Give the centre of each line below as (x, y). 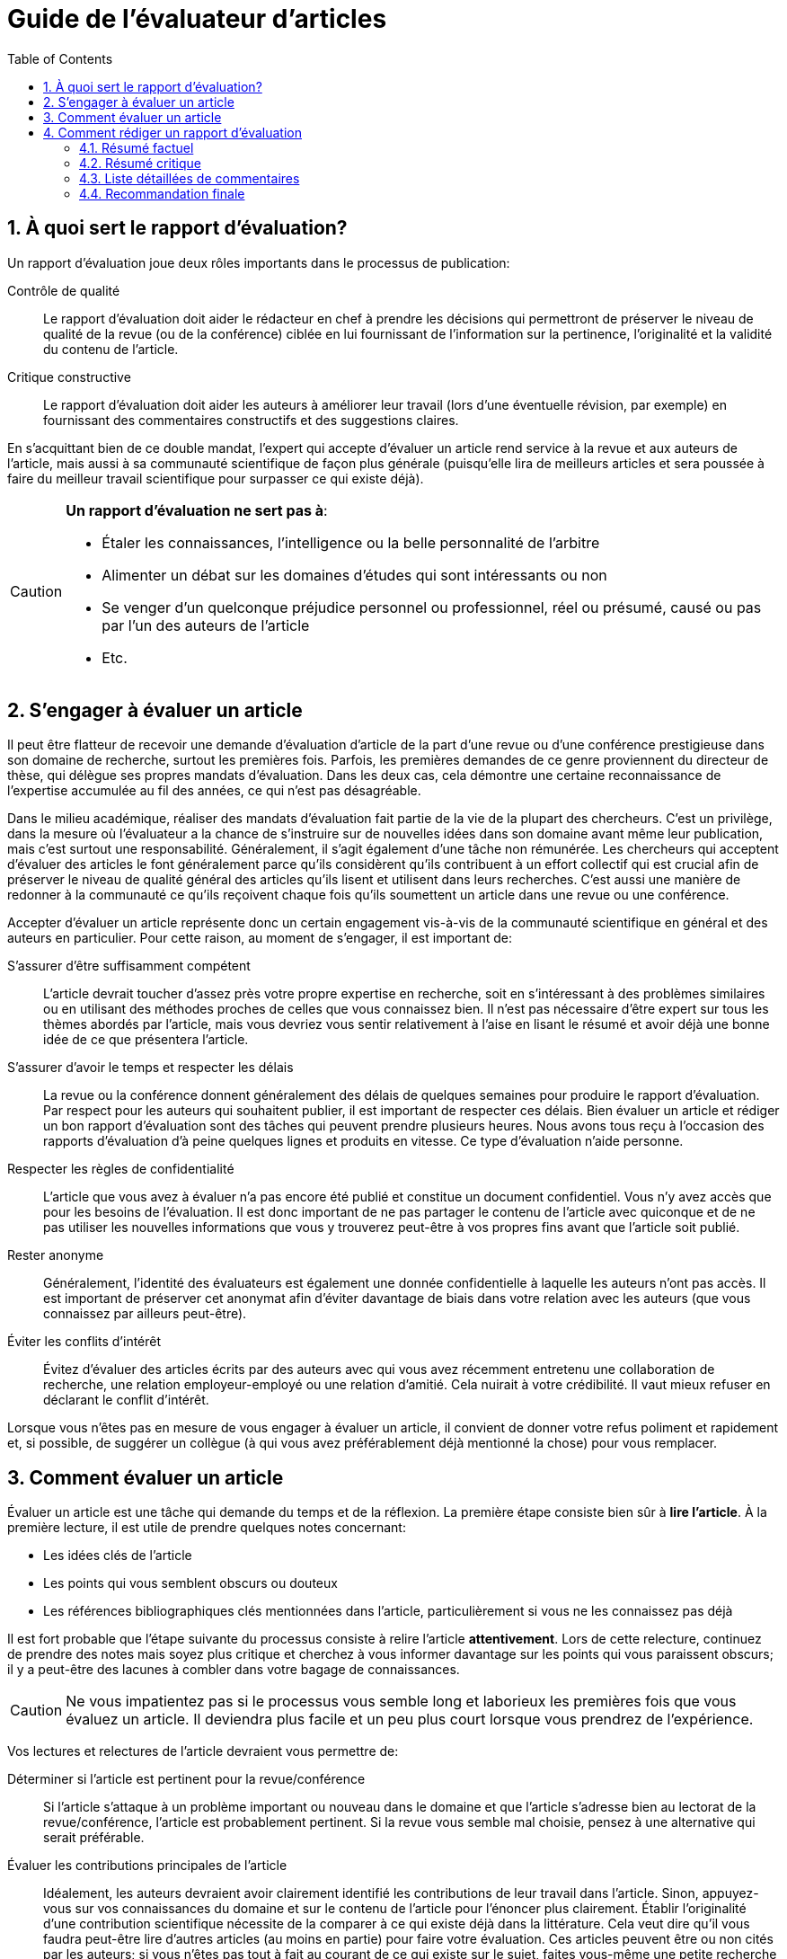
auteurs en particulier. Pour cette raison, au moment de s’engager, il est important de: (260, 938)
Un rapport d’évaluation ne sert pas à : (197, 510)
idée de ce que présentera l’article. (146, 1040)
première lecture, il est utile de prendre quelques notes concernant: (207, 1528)
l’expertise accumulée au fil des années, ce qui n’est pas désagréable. (214, 791)
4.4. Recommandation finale (162, 193)
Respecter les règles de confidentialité (121, 1169)
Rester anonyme (56, 1255)
